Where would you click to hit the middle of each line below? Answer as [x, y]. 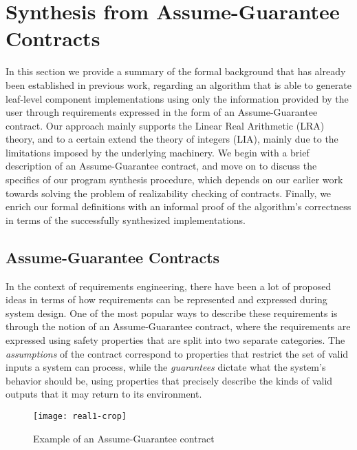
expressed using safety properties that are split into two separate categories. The [175, 340]
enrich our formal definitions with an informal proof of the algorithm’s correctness [178, 206]
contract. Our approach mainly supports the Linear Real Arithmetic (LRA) [165, 125]
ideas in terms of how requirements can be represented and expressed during [166, 299]
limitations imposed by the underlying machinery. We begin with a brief [158, 152]
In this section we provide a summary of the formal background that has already [176, 71]
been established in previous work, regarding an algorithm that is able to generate [179, 84]
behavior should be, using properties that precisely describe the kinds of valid [169, 380]
